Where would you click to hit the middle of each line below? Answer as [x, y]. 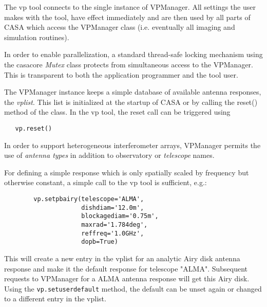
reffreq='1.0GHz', [113, 233]
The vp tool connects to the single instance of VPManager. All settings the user [130, 7]
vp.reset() [34, 128]
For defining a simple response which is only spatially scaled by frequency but [127, 172]
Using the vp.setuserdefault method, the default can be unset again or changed [133, 288]
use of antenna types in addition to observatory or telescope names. [109, 155]
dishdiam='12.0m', [113, 207]
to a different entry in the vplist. [55, 299]
